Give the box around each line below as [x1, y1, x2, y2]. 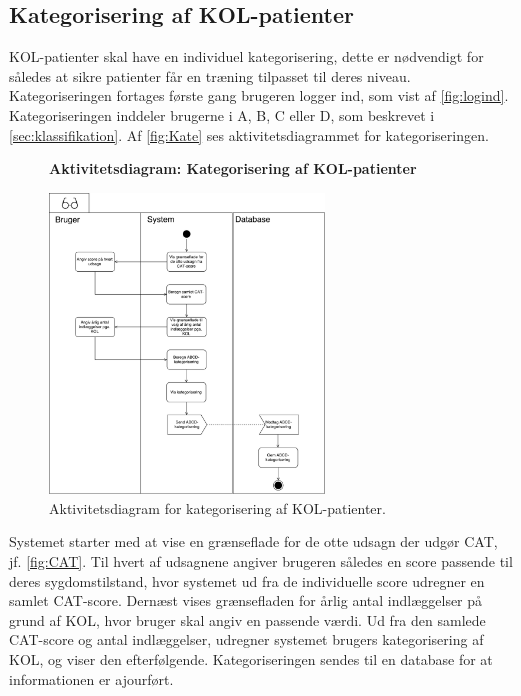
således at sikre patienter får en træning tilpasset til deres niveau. [9, 65, 411, 86]
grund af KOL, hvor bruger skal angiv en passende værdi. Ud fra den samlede [9, 609, 486, 630]
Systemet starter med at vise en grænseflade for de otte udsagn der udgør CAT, [9, 531, 498, 552]
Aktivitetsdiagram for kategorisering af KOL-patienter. [49, 497, 386, 518]
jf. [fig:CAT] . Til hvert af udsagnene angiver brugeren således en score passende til [9, 551, 513, 572]
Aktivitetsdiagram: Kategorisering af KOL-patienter [49, 158, 417, 179]
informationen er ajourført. [9, 668, 174, 689]
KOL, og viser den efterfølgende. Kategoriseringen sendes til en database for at [9, 649, 493, 670]
